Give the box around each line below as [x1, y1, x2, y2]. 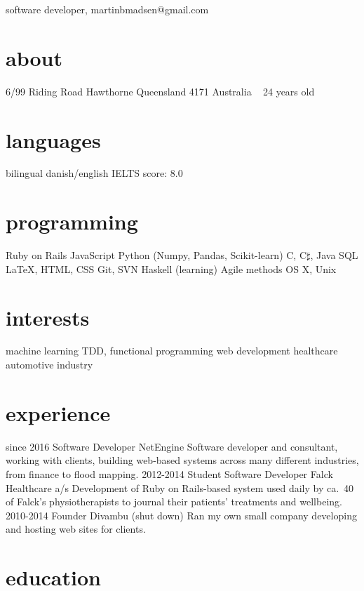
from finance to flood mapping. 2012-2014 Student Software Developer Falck [6, 466, 333, 481]
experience [6, 398, 111, 427]
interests [6, 303, 90, 331]
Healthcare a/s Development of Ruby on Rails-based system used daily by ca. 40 [6, 480, 354, 495]
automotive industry [6, 357, 93, 372]
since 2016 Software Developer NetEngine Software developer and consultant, [6, 439, 338, 453]
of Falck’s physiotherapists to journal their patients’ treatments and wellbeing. [6, 494, 342, 509]
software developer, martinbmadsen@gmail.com [6, 2, 209, 16]
